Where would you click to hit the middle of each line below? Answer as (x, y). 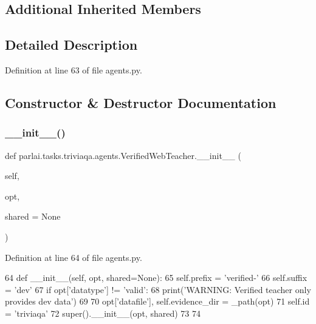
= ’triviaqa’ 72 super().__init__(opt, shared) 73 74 (103, 313)
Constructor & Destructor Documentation (141, 102)
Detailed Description (71, 45)
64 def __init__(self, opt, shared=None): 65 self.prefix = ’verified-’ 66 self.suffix (156, 278)
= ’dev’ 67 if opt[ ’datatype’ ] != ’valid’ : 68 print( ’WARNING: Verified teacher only (158, 289)
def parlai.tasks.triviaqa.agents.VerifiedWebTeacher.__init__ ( (123, 155)
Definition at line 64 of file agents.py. (74, 257)
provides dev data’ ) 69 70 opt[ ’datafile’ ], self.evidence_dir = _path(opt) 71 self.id (157, 301)
